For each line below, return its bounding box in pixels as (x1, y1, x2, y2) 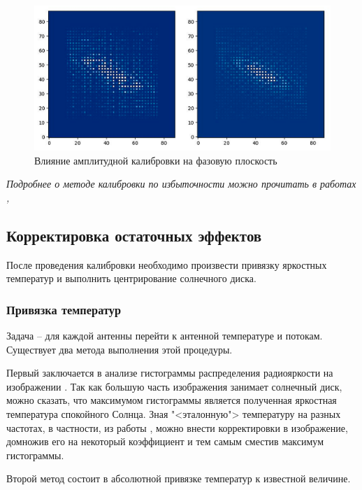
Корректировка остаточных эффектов (6, 224, 262, 246)
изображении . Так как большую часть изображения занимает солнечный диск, (6, 379, 342, 393)
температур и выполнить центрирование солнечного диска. (6, 271, 256, 286)
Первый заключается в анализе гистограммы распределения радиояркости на (6, 365, 333, 380)
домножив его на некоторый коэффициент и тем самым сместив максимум (6, 434, 324, 449)
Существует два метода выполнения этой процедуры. (6, 342, 233, 356)
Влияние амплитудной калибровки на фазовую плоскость (34, 153, 277, 167)
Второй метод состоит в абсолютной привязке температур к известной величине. (6, 471, 351, 486)
